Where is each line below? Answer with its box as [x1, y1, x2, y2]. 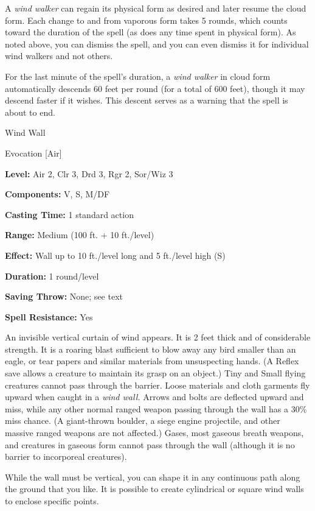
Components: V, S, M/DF [5, 188, 110, 200]
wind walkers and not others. [5, 49, 113, 62]
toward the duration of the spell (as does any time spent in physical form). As [5, 26, 296, 38]
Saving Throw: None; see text [5, 290, 123, 303]
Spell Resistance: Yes [5, 310, 93, 323]
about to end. [5, 105, 55, 118]
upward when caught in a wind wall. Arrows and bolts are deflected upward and [5, 390, 304, 403]
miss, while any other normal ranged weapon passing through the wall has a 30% [5, 402, 307, 415]
